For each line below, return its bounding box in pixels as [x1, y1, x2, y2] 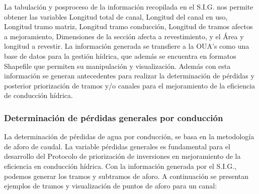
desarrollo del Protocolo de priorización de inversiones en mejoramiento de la [4, 151, 241, 161]
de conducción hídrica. [4, 90, 73, 101]
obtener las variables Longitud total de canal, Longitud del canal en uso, [4, 11, 228, 22]
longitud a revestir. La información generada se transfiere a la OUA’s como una [4, 41, 249, 51]
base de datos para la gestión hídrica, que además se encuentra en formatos [4, 50, 236, 61]
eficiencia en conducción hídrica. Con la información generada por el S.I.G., [4, 160, 236, 171]
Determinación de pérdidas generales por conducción [4, 111, 223, 124]
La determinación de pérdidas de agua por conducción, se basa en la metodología [4, 131, 254, 142]
